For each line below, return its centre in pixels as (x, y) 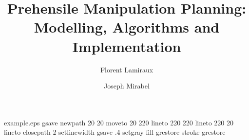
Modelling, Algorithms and (127, 27)
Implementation (127, 46)
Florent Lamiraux (127, 69)
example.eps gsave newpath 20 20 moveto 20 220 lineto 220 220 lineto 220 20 (119, 122)
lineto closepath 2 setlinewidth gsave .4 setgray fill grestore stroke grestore (115, 132)
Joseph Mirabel (127, 86)
